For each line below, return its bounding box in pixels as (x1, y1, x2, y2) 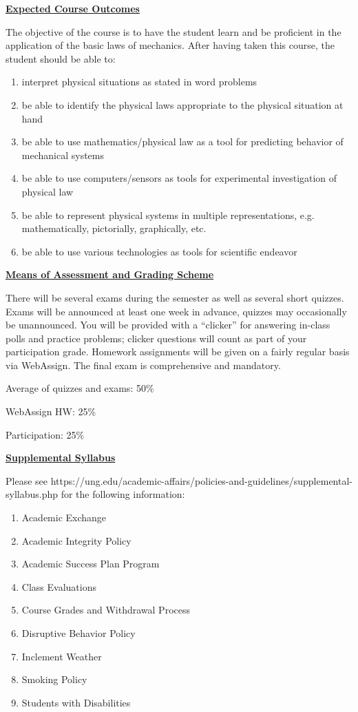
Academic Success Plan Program (21, 556, 160, 571)
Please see (6, 473, 48, 488)
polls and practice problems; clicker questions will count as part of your (6, 331, 307, 345)
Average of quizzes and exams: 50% (6, 381, 154, 395)
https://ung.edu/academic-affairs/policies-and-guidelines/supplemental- (50, 473, 352, 488)
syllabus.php (6, 487, 59, 501)
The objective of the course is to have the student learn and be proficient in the (6, 24, 341, 39)
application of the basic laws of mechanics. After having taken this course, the (6, 38, 335, 52)
